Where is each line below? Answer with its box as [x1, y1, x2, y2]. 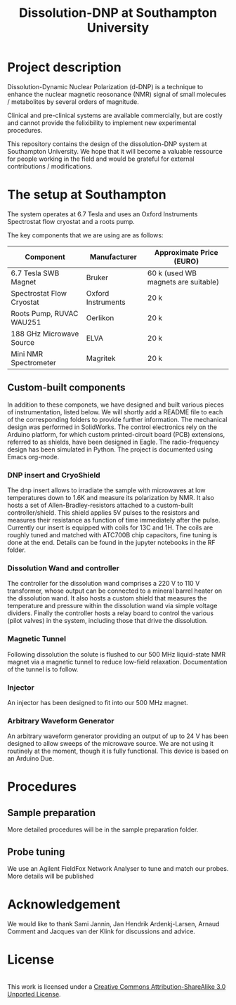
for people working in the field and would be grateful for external [7, 155, 195, 163]
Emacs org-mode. [7, 452, 60, 461]
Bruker [86, 272, 109, 282]
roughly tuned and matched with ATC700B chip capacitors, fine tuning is [7, 530, 218, 539]
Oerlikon [86, 313, 114, 322]
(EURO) [173, 256, 199, 266]
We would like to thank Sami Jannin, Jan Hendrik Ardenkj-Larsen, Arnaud [7, 919, 220, 928]
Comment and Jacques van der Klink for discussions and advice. [7, 927, 195, 935]
